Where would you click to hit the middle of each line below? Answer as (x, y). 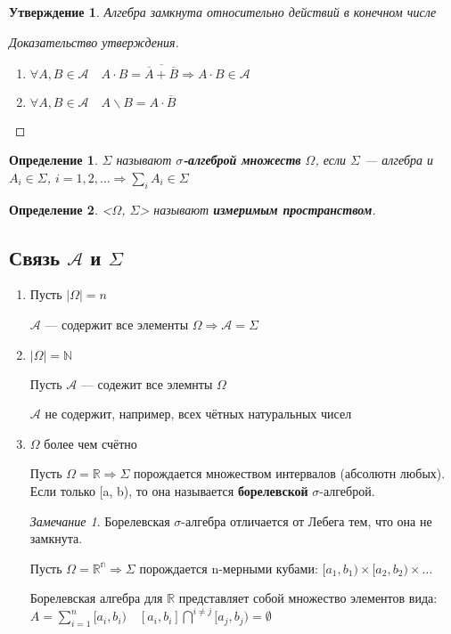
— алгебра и (399, 160)
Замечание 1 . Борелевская (100, 520)
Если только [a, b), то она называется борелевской (169, 490)
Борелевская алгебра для (96, 598)
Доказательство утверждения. (94, 41)
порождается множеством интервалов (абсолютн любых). (290, 473)
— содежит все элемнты (147, 383)
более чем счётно (90, 443)
